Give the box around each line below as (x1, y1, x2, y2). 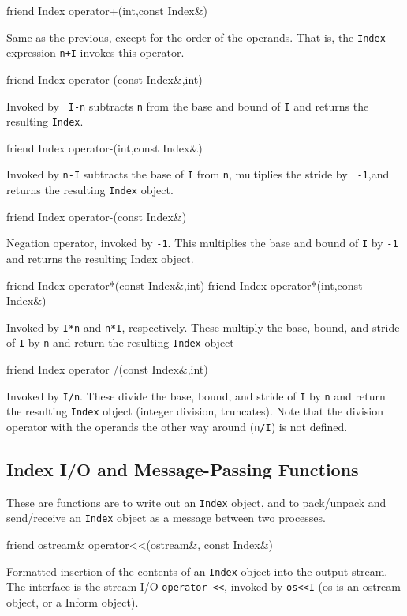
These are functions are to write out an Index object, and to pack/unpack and (6, 494, 386, 510)
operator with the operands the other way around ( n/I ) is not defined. (6, 418, 348, 434)
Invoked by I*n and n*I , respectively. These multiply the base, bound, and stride (6, 318, 400, 335)
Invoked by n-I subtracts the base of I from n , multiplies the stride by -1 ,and (6, 166, 390, 182)
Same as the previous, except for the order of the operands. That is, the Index (6, 28, 386, 45)
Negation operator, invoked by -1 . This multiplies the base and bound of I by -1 (6, 235, 398, 251)
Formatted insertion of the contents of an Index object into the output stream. (6, 562, 388, 579)
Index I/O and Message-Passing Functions (6, 457, 359, 482)
